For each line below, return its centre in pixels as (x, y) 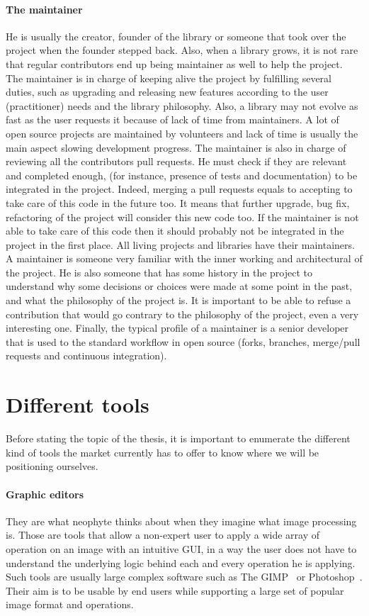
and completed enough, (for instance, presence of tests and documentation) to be (182, 175)
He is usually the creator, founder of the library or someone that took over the (176, 36)
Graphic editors (45, 494)
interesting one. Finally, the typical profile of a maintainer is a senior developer (177, 328)
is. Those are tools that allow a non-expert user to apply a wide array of (163, 535)
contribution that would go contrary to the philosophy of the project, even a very (182, 314)
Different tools (78, 404)
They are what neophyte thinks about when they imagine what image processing (181, 521)
